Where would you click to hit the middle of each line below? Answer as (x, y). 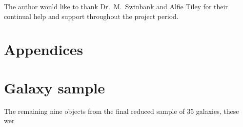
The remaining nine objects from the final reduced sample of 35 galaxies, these (121, 111)
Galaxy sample (55, 87)
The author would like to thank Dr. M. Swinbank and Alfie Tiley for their (116, 6)
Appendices (44, 49)
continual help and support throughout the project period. (91, 16)
